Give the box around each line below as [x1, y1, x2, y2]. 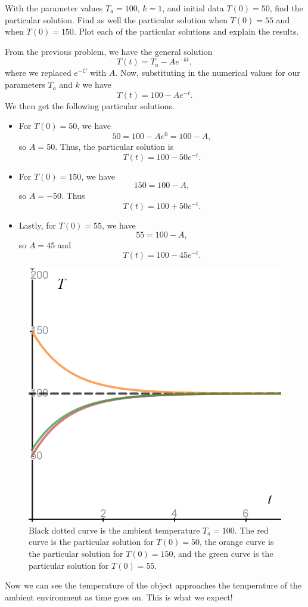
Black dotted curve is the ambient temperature [29, 523, 200, 536]
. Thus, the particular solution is [55, 140, 174, 152]
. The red [234, 523, 269, 536]
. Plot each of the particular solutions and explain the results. [73, 25, 299, 38]
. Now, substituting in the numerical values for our [115, 66, 300, 79]
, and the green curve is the [173, 547, 273, 559]
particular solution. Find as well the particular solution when [5, 13, 228, 26]
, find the [269, 2, 303, 14]
